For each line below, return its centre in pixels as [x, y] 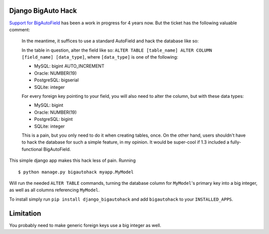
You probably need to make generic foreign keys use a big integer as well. [85, 225]
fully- [236, 142]
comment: [19, 29]
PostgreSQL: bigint [54, 119]
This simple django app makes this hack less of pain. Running [72, 160]
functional [32, 149]
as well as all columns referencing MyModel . [54, 190]
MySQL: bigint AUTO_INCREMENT [69, 66]
